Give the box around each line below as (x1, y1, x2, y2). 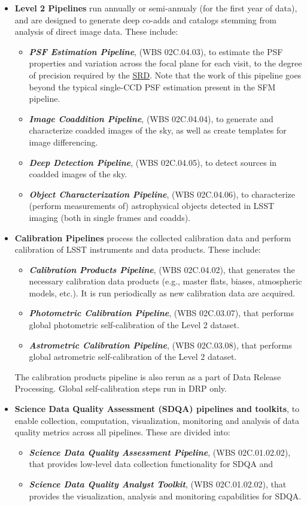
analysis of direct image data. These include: (14, 25, 178, 38)
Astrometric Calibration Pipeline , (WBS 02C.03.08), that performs (29, 338, 292, 351)
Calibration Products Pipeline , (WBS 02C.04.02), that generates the (29, 263, 295, 275)
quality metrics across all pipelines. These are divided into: (14, 426, 230, 438)
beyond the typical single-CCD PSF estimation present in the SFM (29, 80, 276, 93)
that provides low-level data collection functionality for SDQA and (29, 457, 273, 470)
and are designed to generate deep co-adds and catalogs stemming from (14, 13, 276, 26)
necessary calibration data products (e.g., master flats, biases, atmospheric (29, 275, 302, 287)
